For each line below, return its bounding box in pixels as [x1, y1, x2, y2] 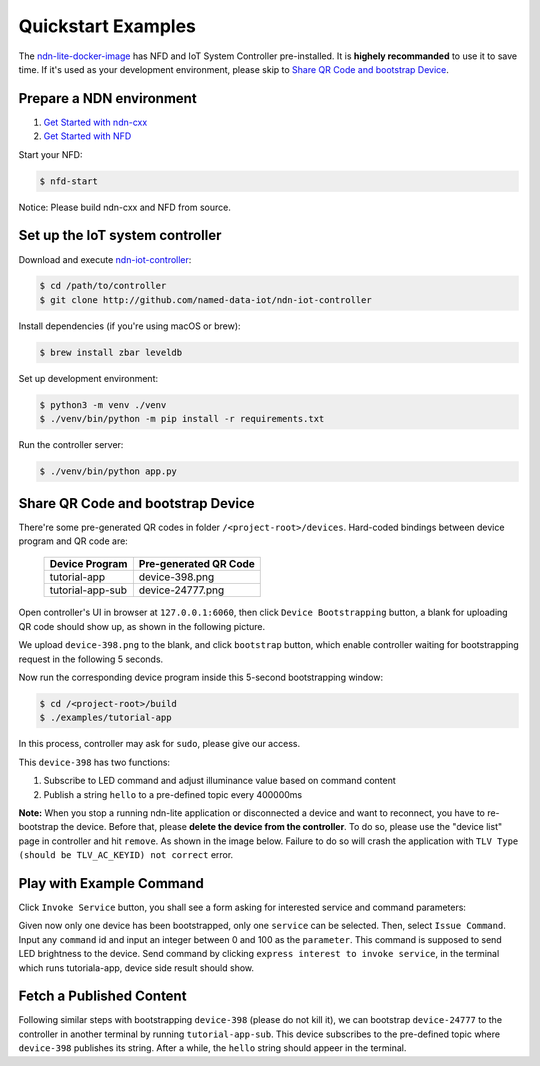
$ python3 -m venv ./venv [39, 399, 167, 410]
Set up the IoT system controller [18, 227, 222, 244]
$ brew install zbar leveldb [39, 346, 183, 358]
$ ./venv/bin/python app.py [39, 466, 177, 477]
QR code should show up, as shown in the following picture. [18, 620, 265, 632]
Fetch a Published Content [18, 988, 187, 1005]
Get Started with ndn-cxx [43, 116, 148, 128]
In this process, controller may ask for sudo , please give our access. [18, 738, 300, 750]
